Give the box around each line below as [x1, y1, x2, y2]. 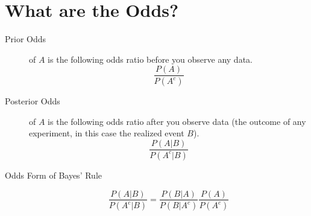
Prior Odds [5, 33, 46, 45]
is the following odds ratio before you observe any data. [48, 52, 253, 65]
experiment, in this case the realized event [29, 127, 184, 139]
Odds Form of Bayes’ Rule [5, 168, 102, 181]
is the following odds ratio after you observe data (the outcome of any [48, 115, 306, 127]
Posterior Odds [5, 95, 60, 107]
